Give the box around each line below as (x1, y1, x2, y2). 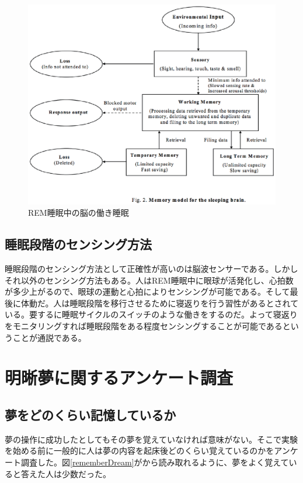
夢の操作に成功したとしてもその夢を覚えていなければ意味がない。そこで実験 (5, 433, 298, 445)
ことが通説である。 (12, 331, 86, 343)
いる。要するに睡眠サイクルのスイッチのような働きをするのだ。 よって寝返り (5, 308, 298, 320)
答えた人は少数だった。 (20, 467, 111, 479)
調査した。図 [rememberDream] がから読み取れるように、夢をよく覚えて (20, 456, 289, 468)
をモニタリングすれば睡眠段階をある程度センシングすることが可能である (5, 319, 283, 332)
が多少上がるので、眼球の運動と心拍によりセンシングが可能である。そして (5, 285, 290, 298)
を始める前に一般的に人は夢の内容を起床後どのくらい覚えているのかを (5, 444, 274, 457)
